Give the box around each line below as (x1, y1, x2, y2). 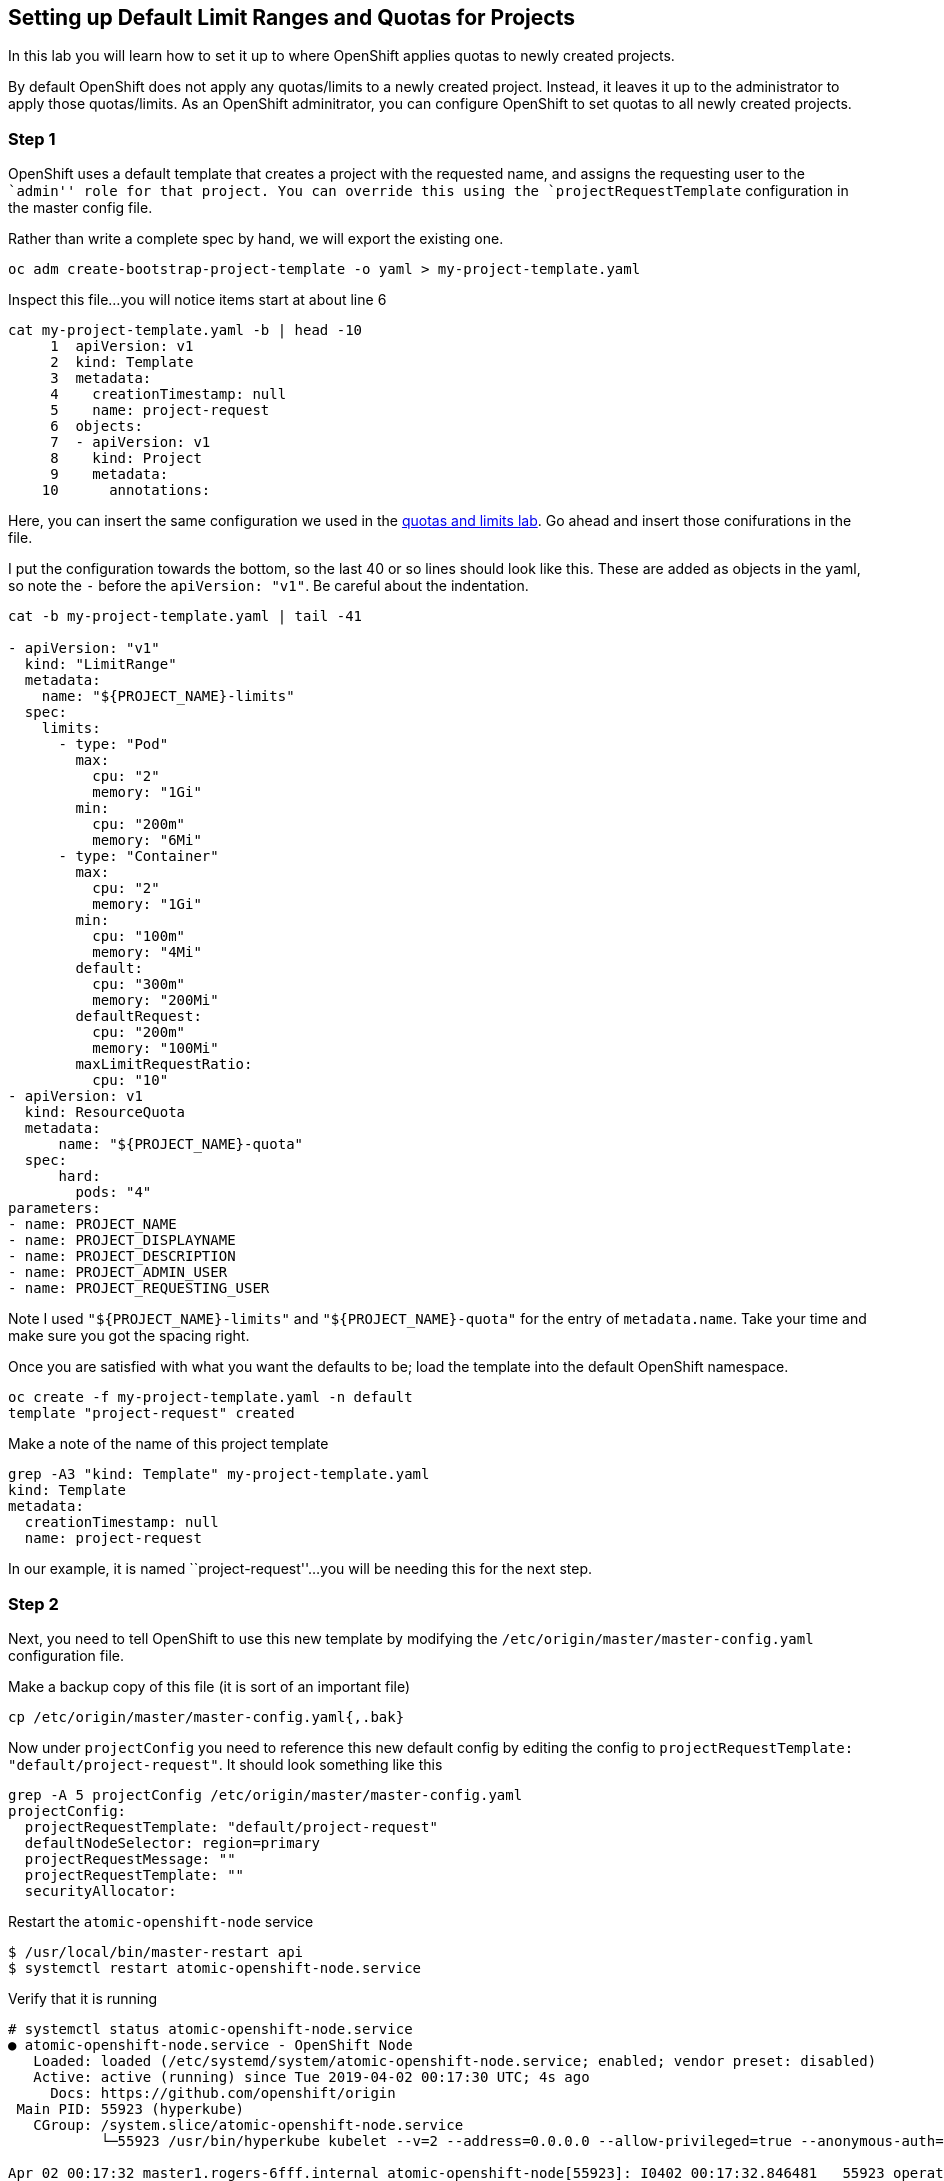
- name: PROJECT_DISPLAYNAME (8, 1232, 236, 1249)
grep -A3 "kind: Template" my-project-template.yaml (8, 1466, 430, 1483)
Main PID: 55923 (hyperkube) (16, 2100, 245, 2117)
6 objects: (50, 418, 143, 435)
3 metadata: (50, 370, 152, 387)
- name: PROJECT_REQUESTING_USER (8, 1280, 270, 1297)
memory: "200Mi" (92, 992, 219, 1009)
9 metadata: (50, 466, 169, 483)
